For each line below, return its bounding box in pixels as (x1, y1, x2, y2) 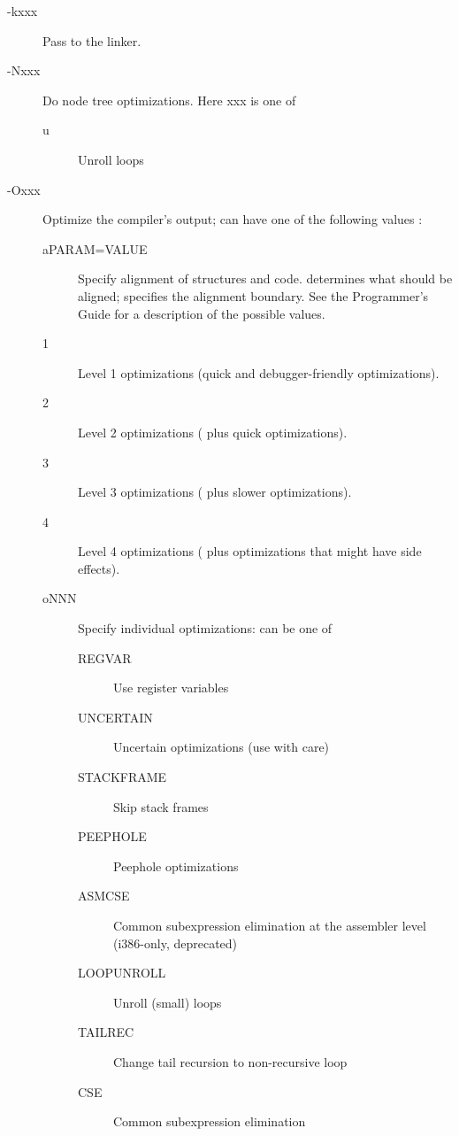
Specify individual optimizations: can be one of (78, 619, 333, 638)
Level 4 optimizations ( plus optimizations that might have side (78, 542, 422, 560)
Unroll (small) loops (113, 993, 222, 1011)
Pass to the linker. (42, 31, 142, 50)
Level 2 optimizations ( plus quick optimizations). (78, 422, 348, 441)
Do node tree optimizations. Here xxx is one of (42, 90, 296, 109)
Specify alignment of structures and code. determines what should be (78, 269, 453, 288)
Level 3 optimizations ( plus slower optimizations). (78, 483, 352, 501)
